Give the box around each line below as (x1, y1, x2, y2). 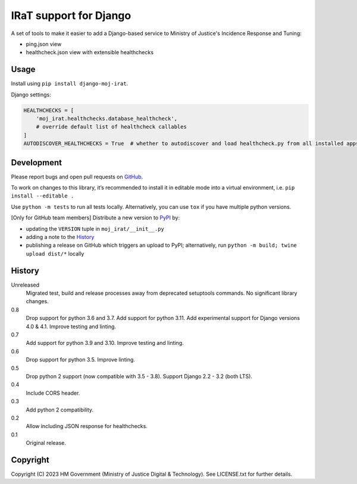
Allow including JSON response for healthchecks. (26, 423, 148, 430)
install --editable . (11, 193, 74, 199)
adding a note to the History (26, 234, 95, 241)
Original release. (26, 439, 67, 447)
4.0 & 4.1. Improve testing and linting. (26, 323, 116, 330)
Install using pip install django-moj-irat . (11, 80, 129, 87)
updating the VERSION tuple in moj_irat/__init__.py (26, 225, 165, 232)
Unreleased (11, 281, 40, 288)
